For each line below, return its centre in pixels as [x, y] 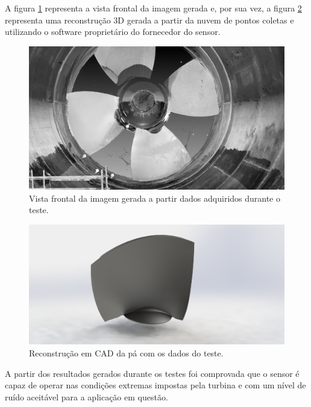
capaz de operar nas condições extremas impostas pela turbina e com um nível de [155, 385]
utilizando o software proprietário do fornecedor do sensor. [113, 32]
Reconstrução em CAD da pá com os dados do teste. [126, 353]
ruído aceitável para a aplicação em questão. [86, 396]
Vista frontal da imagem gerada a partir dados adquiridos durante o [155, 198]
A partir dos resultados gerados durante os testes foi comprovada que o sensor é [152, 373]
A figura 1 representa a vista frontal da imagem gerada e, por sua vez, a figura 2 [153, 8]
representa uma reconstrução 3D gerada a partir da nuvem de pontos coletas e [149, 20]
